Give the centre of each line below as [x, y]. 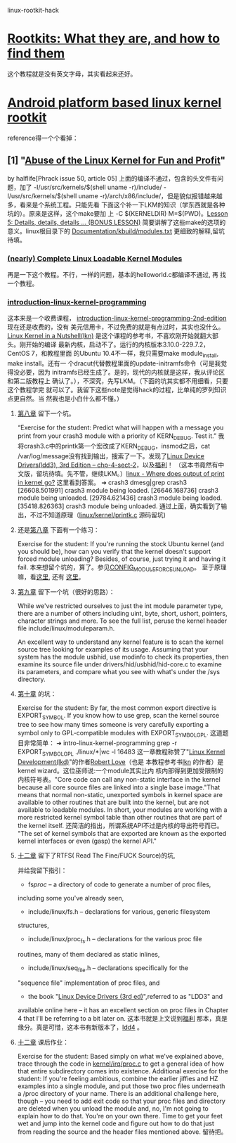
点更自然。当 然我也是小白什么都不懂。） [65, 399]
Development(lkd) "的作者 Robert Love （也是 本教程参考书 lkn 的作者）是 [120, 761]
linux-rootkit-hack [33, 10]
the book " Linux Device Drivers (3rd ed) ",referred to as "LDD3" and [125, 997]
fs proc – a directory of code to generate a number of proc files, [119, 884]
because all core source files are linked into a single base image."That [118, 787]
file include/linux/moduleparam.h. [66, 628]
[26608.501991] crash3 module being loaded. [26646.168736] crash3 [118, 490]
